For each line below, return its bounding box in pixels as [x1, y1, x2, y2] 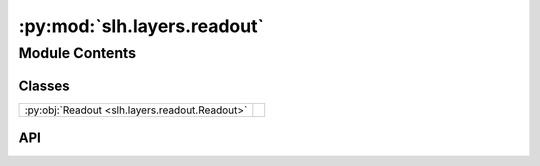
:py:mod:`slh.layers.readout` [18, 15, 265, 37]
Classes [18, 77, 70, 94]
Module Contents [18, 44, 137, 62]
